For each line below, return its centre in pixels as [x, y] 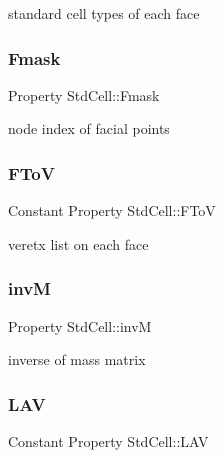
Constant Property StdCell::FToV [112, 210]
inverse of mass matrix [77, 359]
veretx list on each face [78, 243]
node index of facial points [89, 128]
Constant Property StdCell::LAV [108, 441]
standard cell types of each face [104, 13]
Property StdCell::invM [80, 325]
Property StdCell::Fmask [84, 94]
